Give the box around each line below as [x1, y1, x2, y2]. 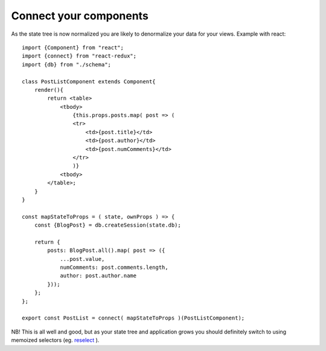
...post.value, [60, 256, 105, 262]
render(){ [34, 86, 63, 93]
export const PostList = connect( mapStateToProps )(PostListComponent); [22, 315, 245, 321]
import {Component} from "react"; [22, 44, 124, 51]
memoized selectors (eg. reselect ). [11, 337, 100, 344]
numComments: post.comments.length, [60, 264, 168, 271]
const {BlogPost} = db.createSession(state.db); [34, 222, 181, 229]
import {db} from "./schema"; [22, 61, 112, 68]
